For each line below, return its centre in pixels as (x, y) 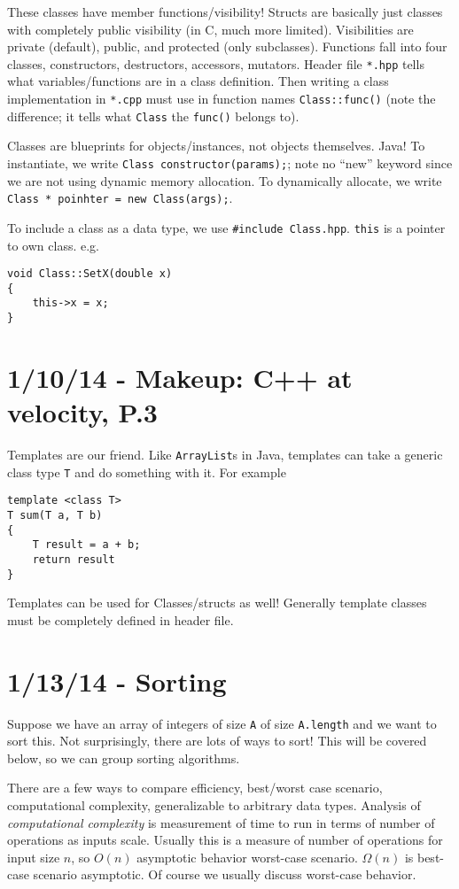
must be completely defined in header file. (121, 619)
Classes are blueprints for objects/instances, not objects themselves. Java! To (216, 146)
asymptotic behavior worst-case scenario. (247, 857)
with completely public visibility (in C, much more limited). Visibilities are (210, 29)
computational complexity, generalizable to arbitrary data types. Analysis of (214, 805)
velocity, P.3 (82, 412)
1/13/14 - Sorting (117, 680)
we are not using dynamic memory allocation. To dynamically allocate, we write (225, 180)
